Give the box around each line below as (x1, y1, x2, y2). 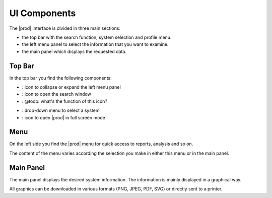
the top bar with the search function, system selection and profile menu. (22, 34, 172, 40)
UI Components (9, 8, 76, 19)
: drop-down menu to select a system (22, 107, 100, 113)
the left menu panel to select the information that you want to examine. (22, 41, 169, 47)
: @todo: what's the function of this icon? (22, 98, 108, 104)
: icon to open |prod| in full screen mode (22, 114, 106, 120)
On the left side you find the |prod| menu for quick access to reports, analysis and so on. (9, 141, 193, 147)
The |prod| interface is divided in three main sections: (9, 25, 121, 31)
